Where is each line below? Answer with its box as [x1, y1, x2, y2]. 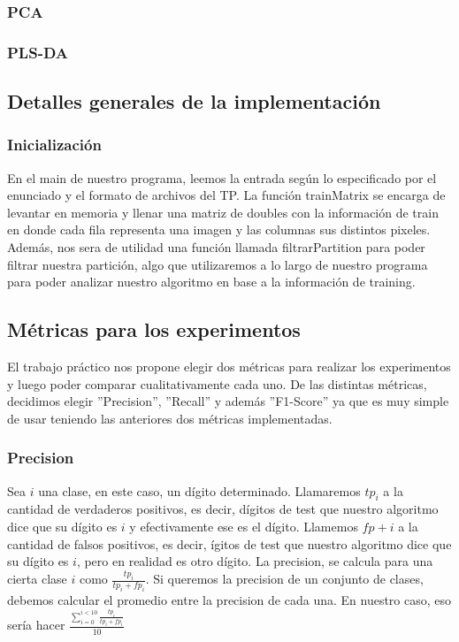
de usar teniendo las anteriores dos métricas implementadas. [7, 409, 333, 427]
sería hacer [7, 615, 65, 634]
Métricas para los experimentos [7, 316, 301, 343]
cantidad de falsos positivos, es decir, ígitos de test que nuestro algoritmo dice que [7, 534, 452, 553]
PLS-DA [7, 41, 69, 63]
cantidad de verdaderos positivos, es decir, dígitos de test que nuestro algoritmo [7, 500, 439, 518]
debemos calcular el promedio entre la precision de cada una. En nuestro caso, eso [7, 590, 452, 608]
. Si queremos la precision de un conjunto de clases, [145, 569, 424, 588]
